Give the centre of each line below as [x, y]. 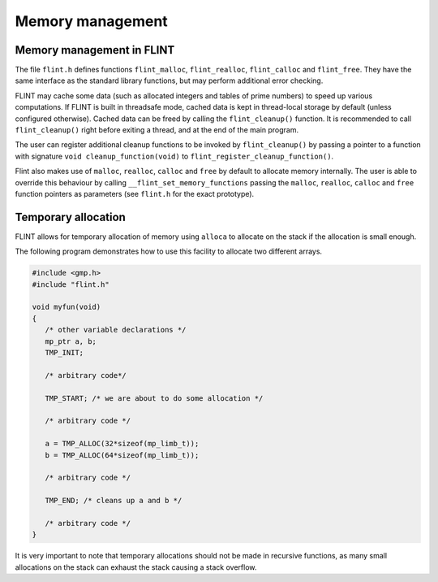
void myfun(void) [67, 307]
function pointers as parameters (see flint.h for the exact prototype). [135, 193]
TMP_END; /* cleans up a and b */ [114, 501]
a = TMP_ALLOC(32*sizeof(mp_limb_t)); [122, 444]
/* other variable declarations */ [116, 330]
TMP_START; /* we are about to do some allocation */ [154, 398]
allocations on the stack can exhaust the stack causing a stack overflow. [136, 567]
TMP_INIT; [64, 352]
